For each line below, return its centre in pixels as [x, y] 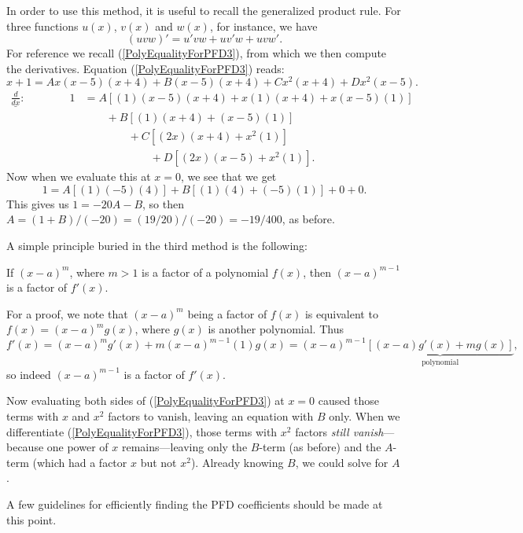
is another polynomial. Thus [276, 329]
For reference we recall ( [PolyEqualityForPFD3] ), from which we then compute [197, 53]
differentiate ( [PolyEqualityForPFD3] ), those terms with [142, 431]
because [25, 447]
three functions [42, 26]
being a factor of [227, 313]
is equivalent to [341, 313]
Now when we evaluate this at [79, 176]
